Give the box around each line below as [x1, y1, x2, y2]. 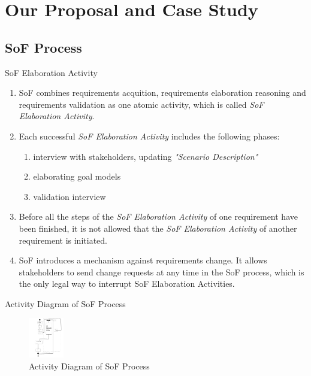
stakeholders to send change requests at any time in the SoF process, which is [19, 265, 304, 278]
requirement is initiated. [19, 234, 107, 246]
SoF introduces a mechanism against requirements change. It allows [19, 254, 267, 266]
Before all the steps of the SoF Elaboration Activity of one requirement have [19, 210, 298, 223]
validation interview [33, 190, 106, 202]
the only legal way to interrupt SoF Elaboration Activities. [19, 277, 235, 290]
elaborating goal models [33, 170, 121, 183]
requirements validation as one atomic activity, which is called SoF [19, 98, 264, 110]
